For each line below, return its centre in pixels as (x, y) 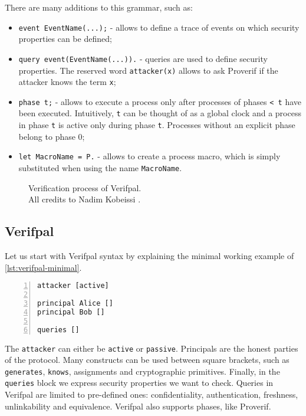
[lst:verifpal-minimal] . (43, 267)
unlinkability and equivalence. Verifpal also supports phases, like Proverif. (138, 406)
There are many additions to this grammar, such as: (99, 7)
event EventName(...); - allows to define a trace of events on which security (159, 27)
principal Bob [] (71, 312)
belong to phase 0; (52, 136)
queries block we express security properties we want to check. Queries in (139, 383)
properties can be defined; (65, 39)
